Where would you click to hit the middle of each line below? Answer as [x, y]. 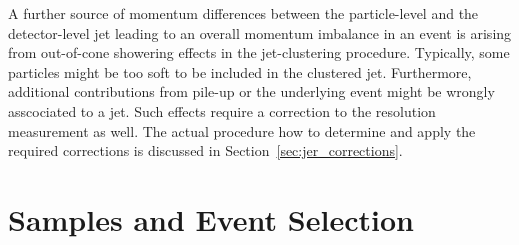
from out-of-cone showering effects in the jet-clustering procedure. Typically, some [259, 52]
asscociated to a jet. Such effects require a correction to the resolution [222, 110]
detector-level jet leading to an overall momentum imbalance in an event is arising [260, 32]
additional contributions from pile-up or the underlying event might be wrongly [251, 91]
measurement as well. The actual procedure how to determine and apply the [242, 130]
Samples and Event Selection [211, 218]
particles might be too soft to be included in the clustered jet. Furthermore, [240, 71]
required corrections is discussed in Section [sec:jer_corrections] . [205, 150]
